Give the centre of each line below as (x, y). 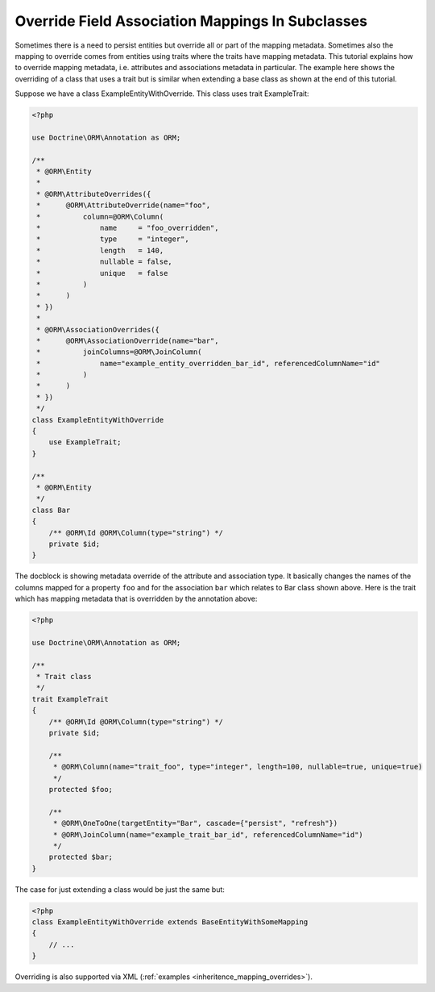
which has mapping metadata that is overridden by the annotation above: (136, 599)
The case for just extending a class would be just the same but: (120, 889)
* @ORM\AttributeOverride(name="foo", (124, 205)
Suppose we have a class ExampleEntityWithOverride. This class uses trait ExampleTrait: (162, 94)
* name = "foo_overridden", (128, 228)
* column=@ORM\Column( (100, 217)
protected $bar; (81, 857)
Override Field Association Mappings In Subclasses (191, 21)
